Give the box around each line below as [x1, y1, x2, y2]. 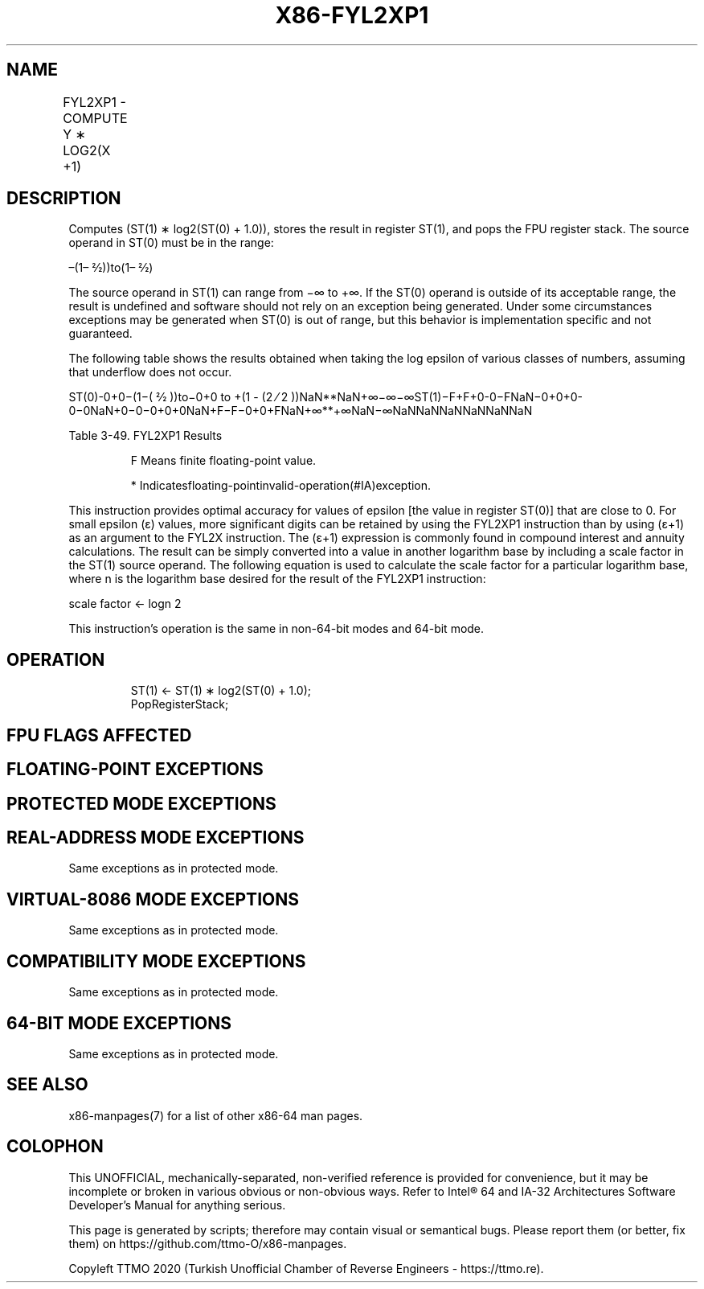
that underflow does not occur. [68, 365, 232, 380]
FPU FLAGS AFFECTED [6, 725, 192, 745]
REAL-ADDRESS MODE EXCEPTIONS [6, 827, 305, 848]
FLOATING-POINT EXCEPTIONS [6, 759, 264, 780]
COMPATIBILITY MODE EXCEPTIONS [6, 950, 306, 971]
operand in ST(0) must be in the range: [68, 236, 274, 250]
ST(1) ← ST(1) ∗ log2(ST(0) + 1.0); [130, 683, 312, 698]
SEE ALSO [6, 1074, 88, 1095]
